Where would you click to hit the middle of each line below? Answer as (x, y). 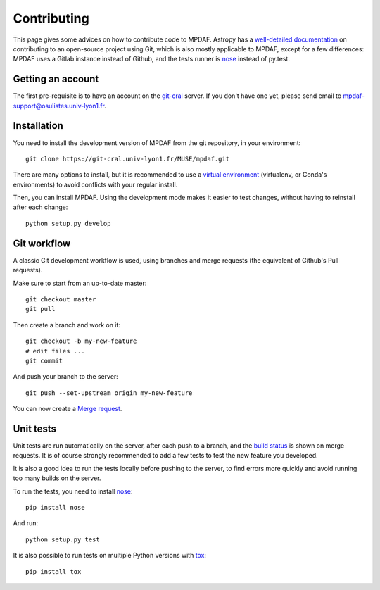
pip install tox (53, 571)
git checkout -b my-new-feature (81, 341)
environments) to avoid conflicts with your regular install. (95, 184)
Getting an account (56, 79)
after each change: (40, 207)
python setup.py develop (68, 223)
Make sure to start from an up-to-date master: (80, 283)
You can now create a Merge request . (68, 409)
